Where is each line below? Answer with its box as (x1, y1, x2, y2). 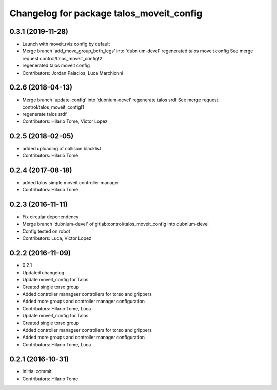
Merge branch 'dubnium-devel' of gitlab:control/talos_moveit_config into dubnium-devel (22, 221, 209, 227)
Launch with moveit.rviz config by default (22, 41, 110, 47)
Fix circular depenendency (22, 214, 79, 220)
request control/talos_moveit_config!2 (22, 55, 103, 61)
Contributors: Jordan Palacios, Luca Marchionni (22, 69, 123, 76)
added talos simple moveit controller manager (22, 179, 120, 185)
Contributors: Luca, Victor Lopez (22, 235, 92, 241)
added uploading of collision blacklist (22, 145, 101, 151)
